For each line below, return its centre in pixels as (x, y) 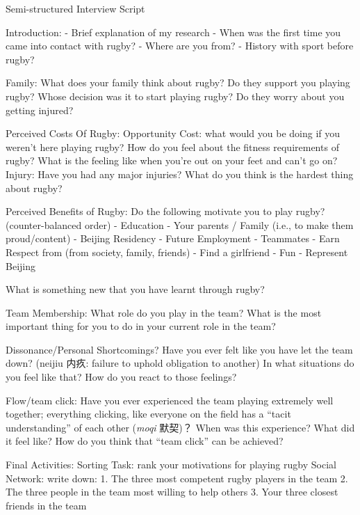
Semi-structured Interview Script (75, 8)
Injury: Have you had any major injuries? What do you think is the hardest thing (180, 174)
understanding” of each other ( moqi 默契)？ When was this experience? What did (180, 427)
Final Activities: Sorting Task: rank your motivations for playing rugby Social (171, 465)
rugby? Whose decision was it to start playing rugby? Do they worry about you (175, 96)
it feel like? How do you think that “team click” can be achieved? (145, 441)
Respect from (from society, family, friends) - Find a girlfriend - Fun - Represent (177, 252)
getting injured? (40, 110)
